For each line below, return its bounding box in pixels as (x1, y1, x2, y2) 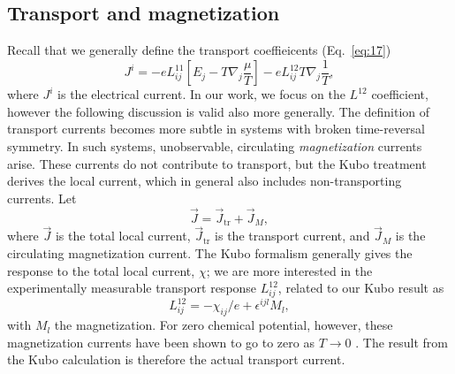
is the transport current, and (215, 226, 370, 245)
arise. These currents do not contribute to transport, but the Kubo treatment (7, 154, 427, 172)
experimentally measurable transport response (7, 279, 257, 297)
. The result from (355, 332, 448, 351)
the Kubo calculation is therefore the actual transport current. (7, 350, 345, 369)
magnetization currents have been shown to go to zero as (7, 332, 315, 351)
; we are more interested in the (206, 261, 373, 279)
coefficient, (371, 85, 428, 103)
